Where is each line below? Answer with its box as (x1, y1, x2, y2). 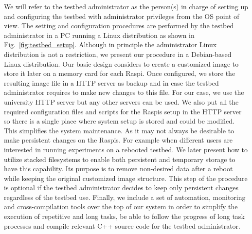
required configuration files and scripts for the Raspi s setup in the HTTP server (4, 106, 242, 116)
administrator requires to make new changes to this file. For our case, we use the (4, 87, 244, 97)
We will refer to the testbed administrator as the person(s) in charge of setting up (4, 1, 248, 11)
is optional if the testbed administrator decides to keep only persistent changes (4, 182, 239, 193)
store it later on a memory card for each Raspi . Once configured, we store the (4, 68, 235, 78)
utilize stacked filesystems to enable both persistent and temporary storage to (4, 154, 235, 164)
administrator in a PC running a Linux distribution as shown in (4, 30, 195, 40)
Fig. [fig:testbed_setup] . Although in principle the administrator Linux (4, 39, 217, 50)
